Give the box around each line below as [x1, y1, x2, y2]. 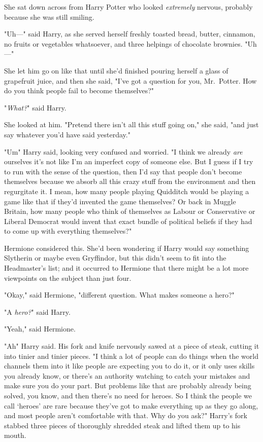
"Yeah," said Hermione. [4, 323, 76, 334]
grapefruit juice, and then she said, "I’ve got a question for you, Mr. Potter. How [4, 75, 257, 86]
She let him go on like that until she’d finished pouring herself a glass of [4, 65, 228, 76]
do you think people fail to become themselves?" [4, 85, 154, 96]
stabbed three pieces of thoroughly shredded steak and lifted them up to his [4, 420, 241, 430]
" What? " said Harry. [4, 102, 67, 113]
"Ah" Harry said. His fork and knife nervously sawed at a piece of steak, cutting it [4, 341, 259, 351]
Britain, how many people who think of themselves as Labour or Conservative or [4, 206, 255, 216]
